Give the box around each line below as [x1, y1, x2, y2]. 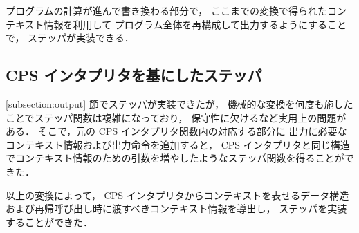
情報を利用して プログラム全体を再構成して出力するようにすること [44, 17, 347, 31]
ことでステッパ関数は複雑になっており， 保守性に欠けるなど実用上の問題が [6, 110, 347, 124]
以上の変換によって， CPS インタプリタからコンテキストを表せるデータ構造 [6, 187, 349, 202]
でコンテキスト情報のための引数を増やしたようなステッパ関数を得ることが [6, 151, 344, 165]
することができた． [6, 214, 93, 229]
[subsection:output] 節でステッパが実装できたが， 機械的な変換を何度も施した [6, 96, 353, 111]
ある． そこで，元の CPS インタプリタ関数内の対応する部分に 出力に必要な [6, 124, 347, 138]
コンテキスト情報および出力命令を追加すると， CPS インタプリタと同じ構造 [6, 137, 350, 151]
